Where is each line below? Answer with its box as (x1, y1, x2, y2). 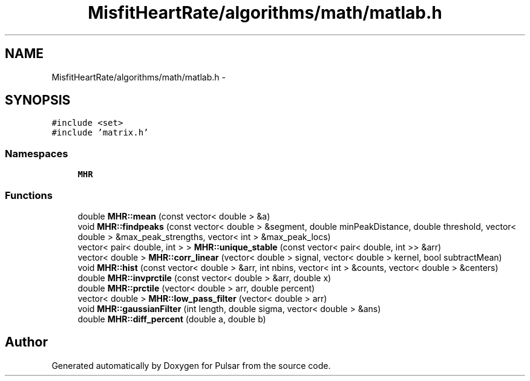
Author (5, 334, 48, 350)
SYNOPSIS (5, 93, 71, 108)
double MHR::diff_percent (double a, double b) (77, 313, 266, 324)
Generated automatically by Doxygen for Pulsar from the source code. (51, 360, 331, 371)
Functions (5, 189, 53, 201)
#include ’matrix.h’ (51, 128, 149, 138)
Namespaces (5, 147, 68, 160)
